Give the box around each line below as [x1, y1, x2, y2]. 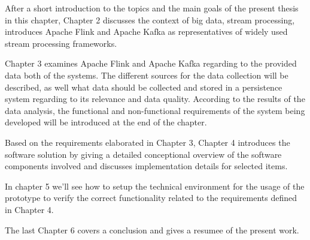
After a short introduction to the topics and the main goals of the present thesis [5, 2, 299, 14]
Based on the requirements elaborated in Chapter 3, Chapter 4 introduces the [5, 136, 290, 148]
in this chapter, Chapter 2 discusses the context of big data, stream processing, [5, 13, 295, 26]
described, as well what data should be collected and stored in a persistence [5, 80, 282, 93]
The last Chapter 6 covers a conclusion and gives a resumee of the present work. [5, 223, 299, 236]
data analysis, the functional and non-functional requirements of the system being [5, 104, 305, 116]
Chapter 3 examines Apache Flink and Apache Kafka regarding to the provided [5, 57, 297, 70]
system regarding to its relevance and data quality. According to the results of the [5, 92, 305, 105]
